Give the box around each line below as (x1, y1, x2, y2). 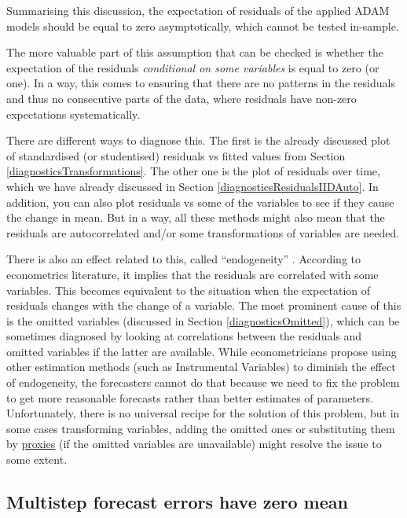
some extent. (6, 451, 68, 468)
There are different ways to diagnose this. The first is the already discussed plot (6, 132, 390, 149)
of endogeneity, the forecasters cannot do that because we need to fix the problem (6, 374, 400, 391)
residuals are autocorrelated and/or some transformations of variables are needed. (6, 224, 400, 241)
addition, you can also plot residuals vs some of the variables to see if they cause (6, 193, 394, 210)
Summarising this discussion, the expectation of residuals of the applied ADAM (6, 2, 390, 18)
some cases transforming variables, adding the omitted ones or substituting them (6, 420, 395, 436)
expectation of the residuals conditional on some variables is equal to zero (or (6, 59, 379, 75)
